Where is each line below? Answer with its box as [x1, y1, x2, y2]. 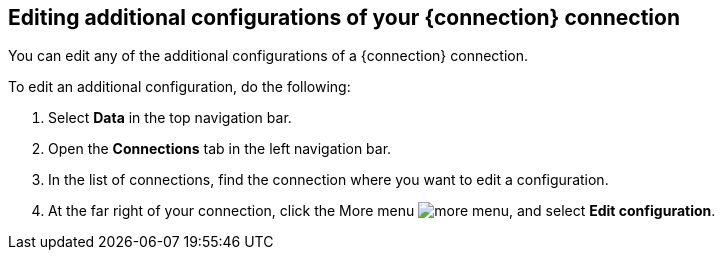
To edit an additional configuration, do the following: [8, 78, 351, 96]
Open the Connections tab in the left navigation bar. [48, 140, 392, 158]
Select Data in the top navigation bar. [48, 109, 292, 127]
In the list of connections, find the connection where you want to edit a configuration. [48, 171, 609, 189]
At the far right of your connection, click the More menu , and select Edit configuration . [48, 202, 716, 220]
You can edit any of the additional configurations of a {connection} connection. [8, 47, 529, 65]
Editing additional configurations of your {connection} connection [8, 5, 680, 30]
